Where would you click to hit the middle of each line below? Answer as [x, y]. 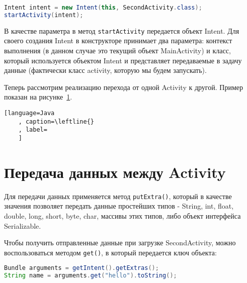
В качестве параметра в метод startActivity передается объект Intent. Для [122, 30]
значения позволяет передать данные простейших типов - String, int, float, [119, 206]
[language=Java [29, 113]
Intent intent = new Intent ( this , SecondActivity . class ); [103, 8]
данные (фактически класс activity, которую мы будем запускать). [105, 70]
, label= [33, 130]
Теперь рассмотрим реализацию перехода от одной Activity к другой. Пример [123, 87]
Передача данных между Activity [115, 172]
